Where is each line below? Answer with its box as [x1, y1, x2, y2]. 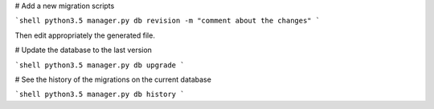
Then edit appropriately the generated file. [14, 30, 156, 40]
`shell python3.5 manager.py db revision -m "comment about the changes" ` [14, 16, 321, 26]
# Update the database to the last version [14, 45, 153, 55]
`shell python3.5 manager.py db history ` [14, 90, 185, 99]
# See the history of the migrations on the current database [14, 75, 212, 84]
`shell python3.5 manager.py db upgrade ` [14, 60, 185, 70]
